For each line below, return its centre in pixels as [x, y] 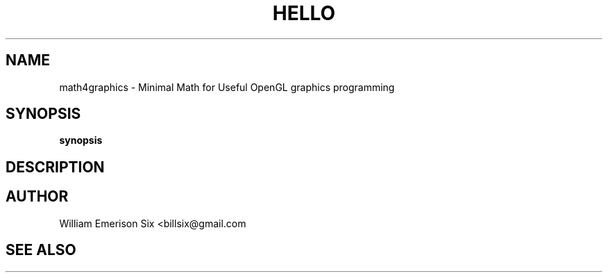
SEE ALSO [41, 250]
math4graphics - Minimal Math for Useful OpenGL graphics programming [227, 87]
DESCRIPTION [55, 167]
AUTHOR [37, 197]
